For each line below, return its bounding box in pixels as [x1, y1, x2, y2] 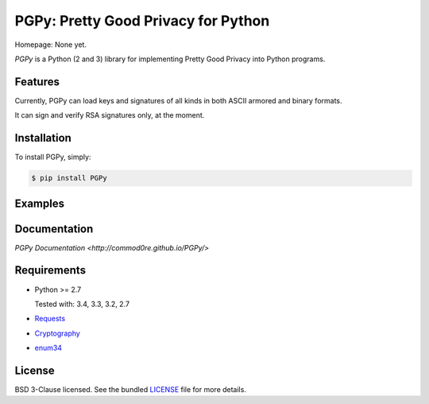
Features [14, 75, 60, 88]
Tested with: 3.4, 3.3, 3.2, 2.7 [34, 299, 130, 309]
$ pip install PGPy [31, 173, 107, 183]
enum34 [34, 343, 63, 353]
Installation [14, 131, 71, 145]
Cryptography [34, 328, 81, 338]
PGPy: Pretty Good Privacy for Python [14, 12, 270, 29]
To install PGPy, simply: [14, 152, 91, 162]
